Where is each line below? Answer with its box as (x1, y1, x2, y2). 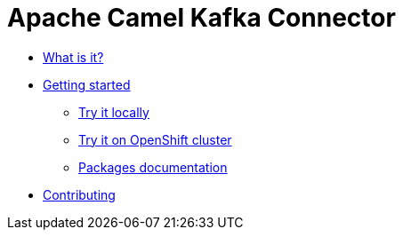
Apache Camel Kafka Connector (7, 3, 396, 33)
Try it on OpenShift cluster (78, 131, 232, 147)
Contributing (43, 186, 116, 202)
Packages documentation (78, 159, 228, 175)
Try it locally (78, 104, 149, 120)
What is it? (43, 49, 104, 65)
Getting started (43, 76, 131, 92)
